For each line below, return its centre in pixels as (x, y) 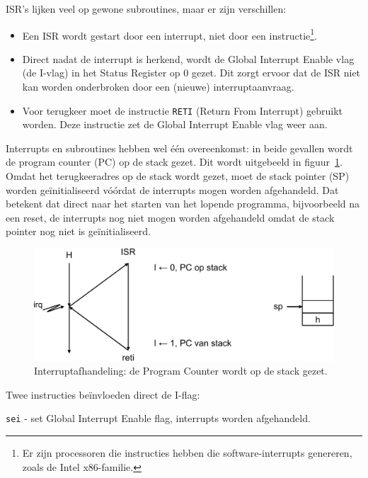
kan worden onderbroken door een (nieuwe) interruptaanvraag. (158, 87)
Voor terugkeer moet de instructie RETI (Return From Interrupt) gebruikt (183, 110)
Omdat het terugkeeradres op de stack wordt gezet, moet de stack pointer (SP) (178, 176)
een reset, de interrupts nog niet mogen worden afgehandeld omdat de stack (170, 217)
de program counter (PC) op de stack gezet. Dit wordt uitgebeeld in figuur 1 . (174, 162)
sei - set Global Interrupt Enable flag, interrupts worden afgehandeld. (158, 418)
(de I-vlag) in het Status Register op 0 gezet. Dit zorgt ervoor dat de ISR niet (191, 73)
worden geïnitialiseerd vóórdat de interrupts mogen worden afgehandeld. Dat (172, 189)
